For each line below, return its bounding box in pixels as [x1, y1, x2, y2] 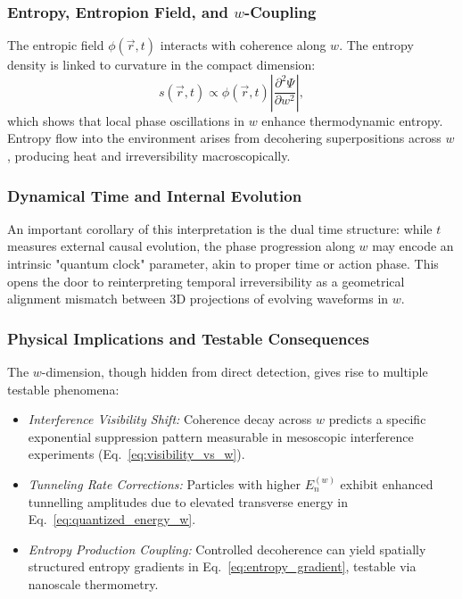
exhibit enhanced [340, 474, 433, 493]
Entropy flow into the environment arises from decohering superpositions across [7, 129, 441, 147]
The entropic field [7, 36, 104, 54]
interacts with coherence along [160, 36, 326, 54]
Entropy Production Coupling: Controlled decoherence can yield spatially [28, 539, 426, 558]
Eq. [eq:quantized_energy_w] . [28, 510, 196, 528]
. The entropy [339, 36, 414, 54]
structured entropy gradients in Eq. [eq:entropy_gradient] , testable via [28, 557, 417, 576]
